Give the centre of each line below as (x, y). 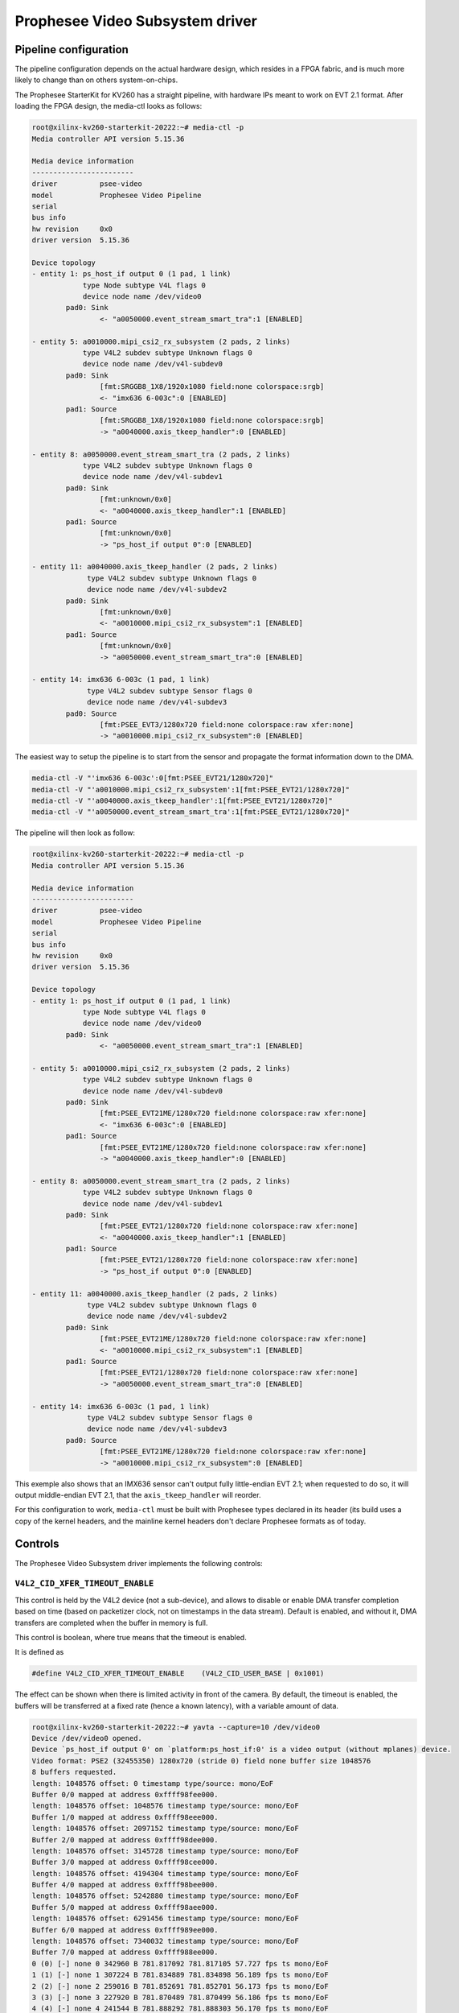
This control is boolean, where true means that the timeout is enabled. (131, 1637)
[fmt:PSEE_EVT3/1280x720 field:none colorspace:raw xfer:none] (227, 724)
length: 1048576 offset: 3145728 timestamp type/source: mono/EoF (165, 1851)
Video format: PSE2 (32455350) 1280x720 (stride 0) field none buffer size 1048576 (201, 1761)
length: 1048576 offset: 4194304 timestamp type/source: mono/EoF (165, 1873)
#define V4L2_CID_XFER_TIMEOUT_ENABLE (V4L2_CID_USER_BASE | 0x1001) (178, 1674)
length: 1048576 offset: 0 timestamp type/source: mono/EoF (153, 1783)
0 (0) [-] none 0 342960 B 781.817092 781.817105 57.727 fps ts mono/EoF (180, 1963)
